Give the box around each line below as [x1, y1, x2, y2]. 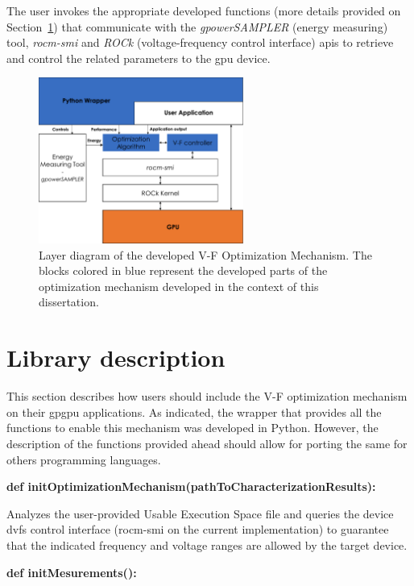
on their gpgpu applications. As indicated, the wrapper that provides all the [6, 403, 382, 420]
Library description [6, 341, 226, 374]
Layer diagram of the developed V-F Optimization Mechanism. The [39, 246, 372, 263]
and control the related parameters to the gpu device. [6, 49, 271, 66]
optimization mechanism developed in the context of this [39, 277, 319, 294]
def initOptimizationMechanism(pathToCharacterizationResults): [6, 478, 376, 495]
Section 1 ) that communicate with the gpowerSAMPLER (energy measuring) [6, 18, 388, 35]
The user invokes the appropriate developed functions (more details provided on [6, 2, 401, 19]
